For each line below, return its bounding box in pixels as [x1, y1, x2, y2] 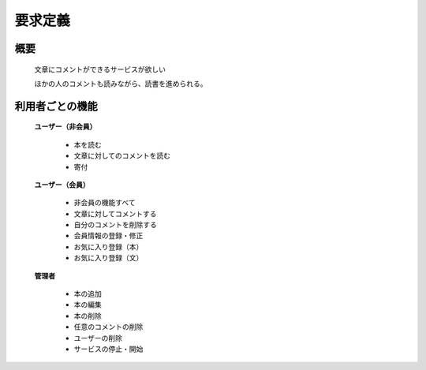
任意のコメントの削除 [73, 322, 144, 331]
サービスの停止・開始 [73, 344, 144, 353]
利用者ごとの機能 [14, 99, 98, 113]
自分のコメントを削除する [73, 220, 157, 230]
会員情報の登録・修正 [73, 231, 144, 241]
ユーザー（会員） [34, 180, 90, 189]
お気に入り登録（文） [73, 253, 144, 263]
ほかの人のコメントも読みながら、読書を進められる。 [34, 79, 207, 88]
